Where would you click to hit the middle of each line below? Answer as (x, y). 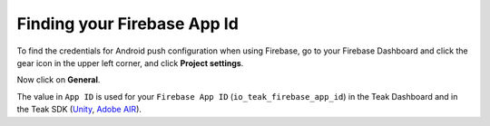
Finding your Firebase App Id (128, 24)
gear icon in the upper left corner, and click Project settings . (130, 63)
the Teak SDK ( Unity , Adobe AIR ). (79, 110)
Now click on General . (59, 80)
